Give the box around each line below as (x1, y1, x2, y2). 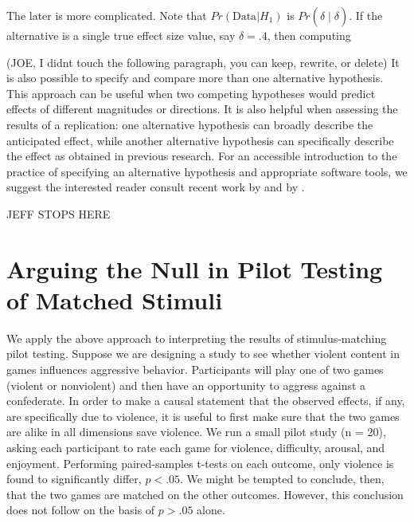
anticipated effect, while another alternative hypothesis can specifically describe (6, 132, 394, 148)
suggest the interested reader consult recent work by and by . (6, 179, 305, 195)
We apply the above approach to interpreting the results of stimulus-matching (6, 329, 387, 346)
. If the (349, 7, 383, 23)
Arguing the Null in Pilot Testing (6, 252, 383, 285)
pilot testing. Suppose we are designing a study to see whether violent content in (6, 345, 400, 362)
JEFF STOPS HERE (6, 205, 111, 222)
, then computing (267, 27, 351, 43)
